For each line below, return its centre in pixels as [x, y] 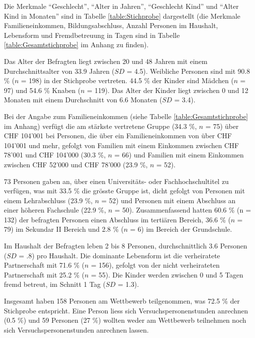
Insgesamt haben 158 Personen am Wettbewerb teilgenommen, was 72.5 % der [122, 301]
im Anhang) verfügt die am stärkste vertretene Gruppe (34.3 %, [100, 126]
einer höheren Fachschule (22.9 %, [55, 210]
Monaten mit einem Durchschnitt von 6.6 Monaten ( [83, 100]
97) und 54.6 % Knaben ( [42, 90]
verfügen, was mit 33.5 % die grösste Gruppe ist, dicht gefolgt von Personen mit [125, 191]
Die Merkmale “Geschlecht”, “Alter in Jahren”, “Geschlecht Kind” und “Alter [121, 6]
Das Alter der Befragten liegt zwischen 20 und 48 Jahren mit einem [106, 61]
